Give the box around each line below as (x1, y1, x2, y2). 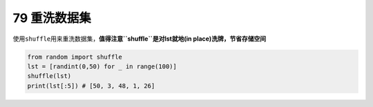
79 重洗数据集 (12, 10, 91, 26)
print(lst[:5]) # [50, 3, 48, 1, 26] (27, 81, 155, 90)
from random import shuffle (27, 52, 122, 61)
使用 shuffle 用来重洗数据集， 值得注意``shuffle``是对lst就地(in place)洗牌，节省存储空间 (12, 35, 266, 43)
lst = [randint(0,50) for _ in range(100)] (27, 62, 178, 70)
